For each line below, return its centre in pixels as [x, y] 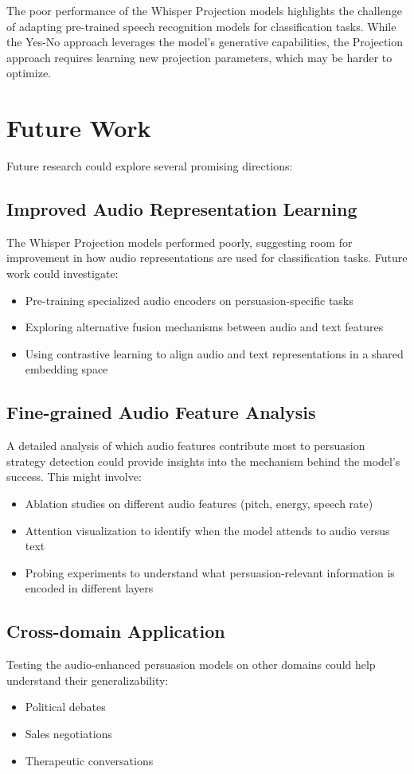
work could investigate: [62, 274]
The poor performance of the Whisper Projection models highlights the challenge [204, 10]
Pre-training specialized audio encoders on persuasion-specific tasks [189, 300]
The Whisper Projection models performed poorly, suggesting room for [180, 242]
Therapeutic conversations [89, 760]
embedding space [66, 369]
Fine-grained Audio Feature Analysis [161, 412]
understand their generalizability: [88, 680]
